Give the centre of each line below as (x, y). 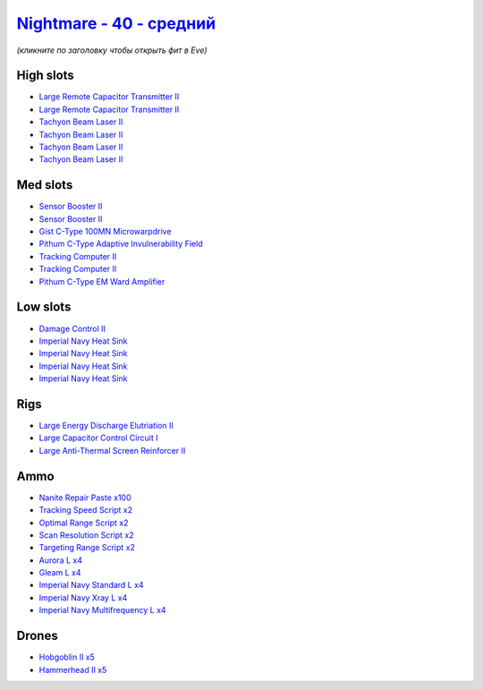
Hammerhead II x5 (73, 669)
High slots (46, 76)
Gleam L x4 (60, 573)
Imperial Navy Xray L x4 (83, 597)
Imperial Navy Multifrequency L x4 (102, 610)
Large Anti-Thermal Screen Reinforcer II (112, 450)
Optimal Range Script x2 (84, 523)
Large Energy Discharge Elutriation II (106, 426)
